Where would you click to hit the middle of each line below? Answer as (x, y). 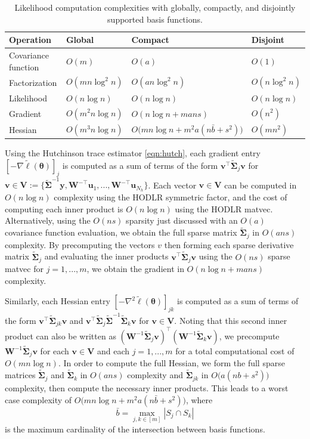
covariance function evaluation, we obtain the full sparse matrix (121, 232)
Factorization (33, 82)
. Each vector (172, 185)
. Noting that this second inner (231, 320)
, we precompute (249, 336)
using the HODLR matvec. (224, 208)
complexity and (155, 375)
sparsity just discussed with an (182, 220)
